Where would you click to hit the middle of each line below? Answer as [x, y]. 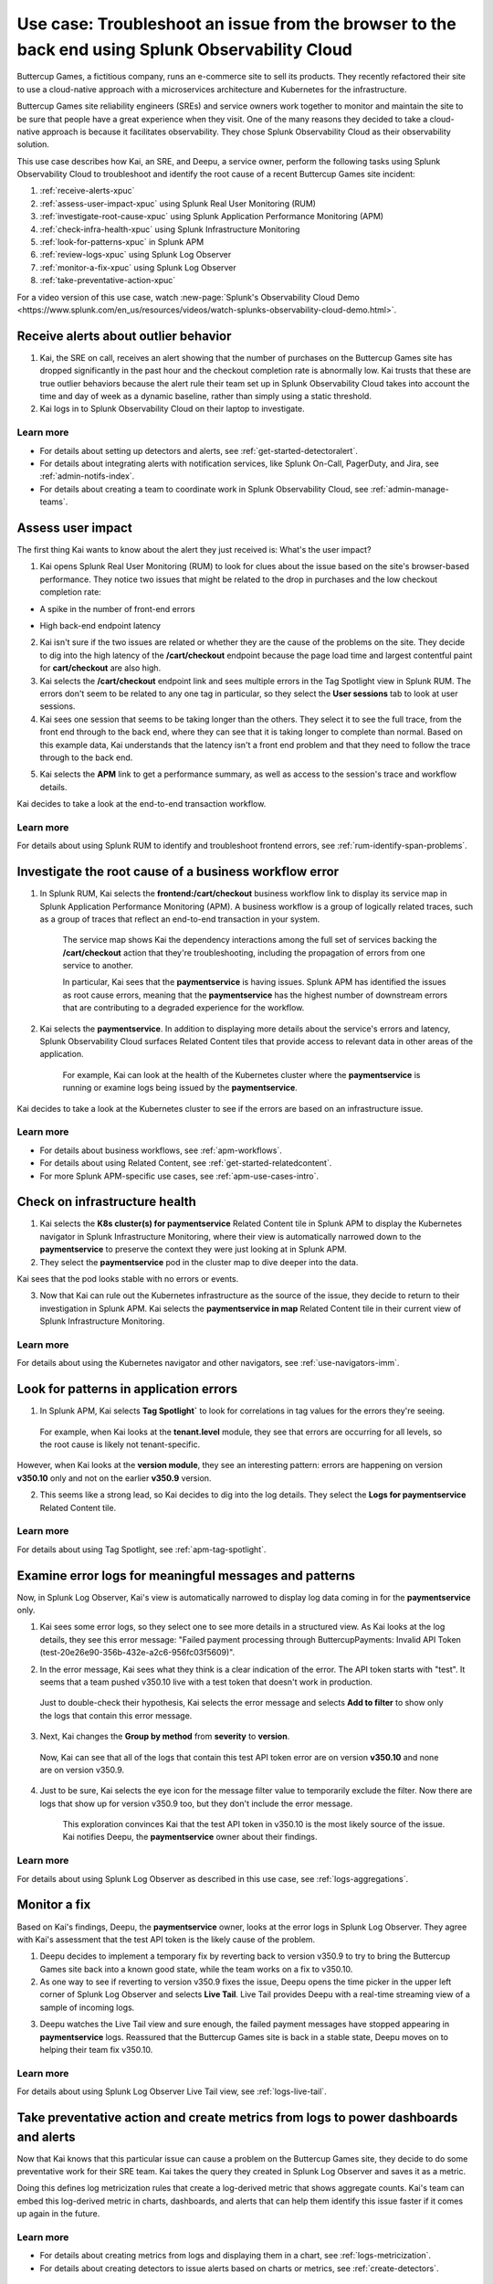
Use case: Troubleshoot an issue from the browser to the [236, 24]
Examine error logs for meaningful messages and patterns [186, 1576]
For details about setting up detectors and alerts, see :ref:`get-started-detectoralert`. [199, 450]
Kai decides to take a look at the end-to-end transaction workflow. [142, 804]
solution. [33, 144]
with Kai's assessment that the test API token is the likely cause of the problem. [166, 1939]
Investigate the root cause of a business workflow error [178, 872]
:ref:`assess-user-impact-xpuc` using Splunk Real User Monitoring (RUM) [178, 203]
